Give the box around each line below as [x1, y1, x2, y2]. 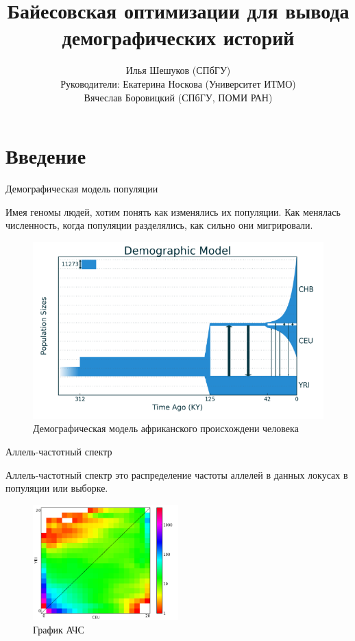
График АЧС [33, 622, 84, 636]
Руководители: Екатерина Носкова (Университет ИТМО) [60, 76, 296, 90]
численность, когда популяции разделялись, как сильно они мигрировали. [5, 218, 313, 232]
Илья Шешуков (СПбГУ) [125, 63, 231, 77]
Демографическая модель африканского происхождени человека [33, 421, 299, 436]
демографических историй [62, 23, 295, 51]
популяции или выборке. [5, 481, 108, 495]
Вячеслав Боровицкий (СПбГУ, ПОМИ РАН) [84, 90, 273, 104]
